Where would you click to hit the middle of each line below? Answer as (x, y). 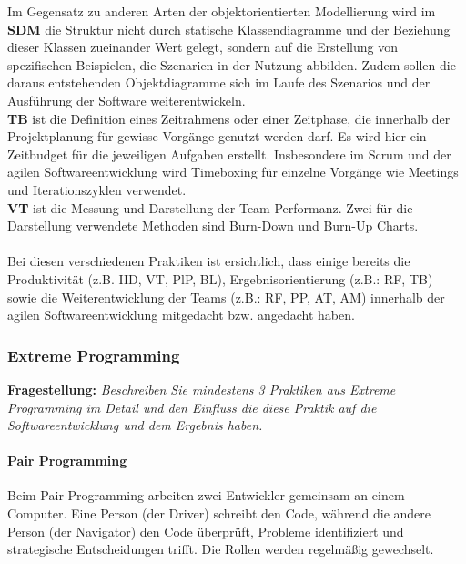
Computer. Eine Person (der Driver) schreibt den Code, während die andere (219, 513)
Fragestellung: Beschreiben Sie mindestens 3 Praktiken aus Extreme (202, 389)
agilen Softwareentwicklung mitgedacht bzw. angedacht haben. (181, 315)
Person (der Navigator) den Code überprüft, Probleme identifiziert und (206, 531)
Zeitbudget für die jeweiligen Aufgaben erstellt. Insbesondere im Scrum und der (229, 154)
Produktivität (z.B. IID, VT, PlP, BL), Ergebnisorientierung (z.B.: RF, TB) (220, 278)
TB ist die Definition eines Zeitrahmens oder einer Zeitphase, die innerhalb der (229, 118)
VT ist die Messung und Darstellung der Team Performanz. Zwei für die (210, 207)
